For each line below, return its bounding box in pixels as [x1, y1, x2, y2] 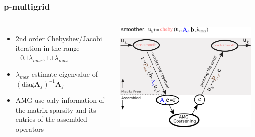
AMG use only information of [15, 95, 104, 105]
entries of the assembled [15, 114, 87, 124]
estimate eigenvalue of [31, 69, 98, 79]
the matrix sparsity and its [15, 104, 96, 114]
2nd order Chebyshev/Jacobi [15, 33, 102, 44]
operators [15, 123, 44, 134]
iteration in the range [15, 43, 80, 53]
